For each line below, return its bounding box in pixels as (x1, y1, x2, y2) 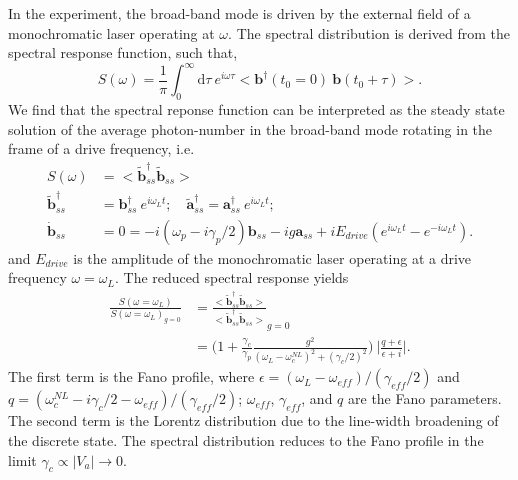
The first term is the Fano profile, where (8, 366, 255, 387)
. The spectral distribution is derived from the (228, 22, 511, 43)
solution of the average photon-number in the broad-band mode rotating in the (8, 118, 493, 139)
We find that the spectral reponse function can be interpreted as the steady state (8, 99, 505, 120)
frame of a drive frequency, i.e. (8, 138, 195, 159)
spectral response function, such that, (8, 42, 238, 63)
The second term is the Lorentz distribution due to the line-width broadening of (8, 410, 499, 431)
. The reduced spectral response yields (114, 267, 349, 288)
